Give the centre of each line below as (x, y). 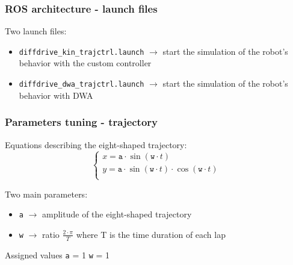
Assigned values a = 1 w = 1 (57, 254)
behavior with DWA (56, 95)
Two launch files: (36, 31)
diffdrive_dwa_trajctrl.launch (82, 85)
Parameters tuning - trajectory (82, 122)
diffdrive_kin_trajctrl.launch (82, 52)
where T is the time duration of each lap (151, 234)
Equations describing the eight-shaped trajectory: (96, 144)
